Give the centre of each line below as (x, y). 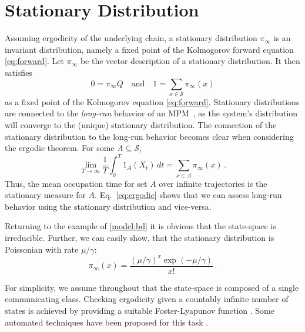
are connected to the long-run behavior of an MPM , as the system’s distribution (151, 113)
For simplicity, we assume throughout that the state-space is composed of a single (152, 287)
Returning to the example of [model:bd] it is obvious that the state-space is (140, 226)
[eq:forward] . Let (35, 61)
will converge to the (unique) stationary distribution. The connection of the (141, 125)
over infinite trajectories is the (213, 183)
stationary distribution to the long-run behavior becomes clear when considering (149, 136)
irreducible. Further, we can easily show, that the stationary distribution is (140, 237)
